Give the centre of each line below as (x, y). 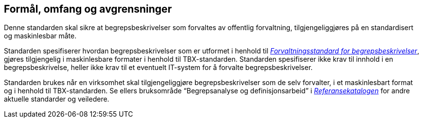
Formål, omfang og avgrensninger (88, 9)
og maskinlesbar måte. (40, 36)
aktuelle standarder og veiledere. (57, 99)
